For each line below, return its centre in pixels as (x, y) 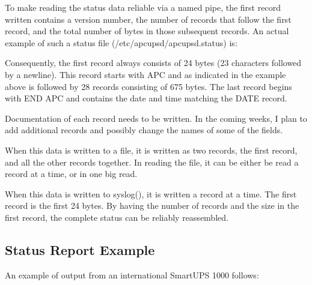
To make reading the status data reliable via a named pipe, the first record (143, 7)
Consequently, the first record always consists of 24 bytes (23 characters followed (153, 63)
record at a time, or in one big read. (71, 174)
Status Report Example (80, 249)
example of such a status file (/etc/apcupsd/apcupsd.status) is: (121, 42)
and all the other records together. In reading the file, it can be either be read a (152, 162)
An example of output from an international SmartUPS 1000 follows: (132, 274)
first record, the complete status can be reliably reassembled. (117, 217)
